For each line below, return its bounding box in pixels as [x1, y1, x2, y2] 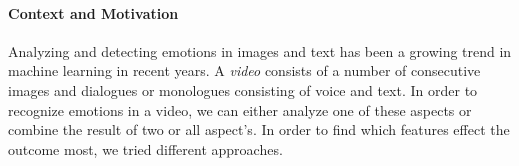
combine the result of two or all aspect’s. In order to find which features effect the [8, 119, 510, 140]
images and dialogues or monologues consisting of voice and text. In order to [8, 79, 478, 100]
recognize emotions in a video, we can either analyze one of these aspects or [8, 99, 472, 120]
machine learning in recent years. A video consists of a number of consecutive [8, 60, 481, 81]
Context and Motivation [8, 2, 179, 23]
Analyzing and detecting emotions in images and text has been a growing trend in [8, 40, 512, 61]
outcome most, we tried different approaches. [8, 138, 283, 159]
